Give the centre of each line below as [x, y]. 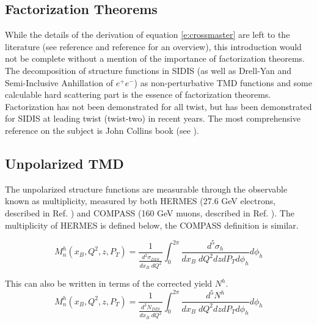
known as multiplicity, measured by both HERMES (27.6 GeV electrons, [140, 201]
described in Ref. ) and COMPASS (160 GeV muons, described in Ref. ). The [150, 212]
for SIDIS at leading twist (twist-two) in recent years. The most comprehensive [153, 118]
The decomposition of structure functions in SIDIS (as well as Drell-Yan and [148, 70]
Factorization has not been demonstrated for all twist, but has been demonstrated [158, 106]
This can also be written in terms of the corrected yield [109, 283]
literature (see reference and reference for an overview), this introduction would [153, 46]
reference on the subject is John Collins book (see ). [102, 130]
